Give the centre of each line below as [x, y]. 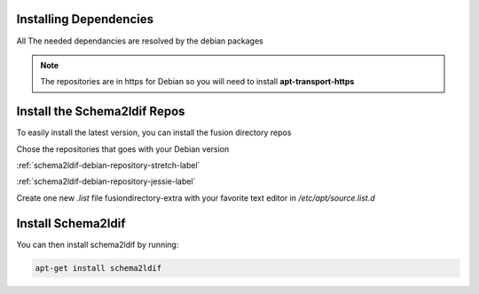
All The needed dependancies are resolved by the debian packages [140, 41]
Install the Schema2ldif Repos [101, 111]
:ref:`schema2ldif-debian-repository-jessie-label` [106, 181]
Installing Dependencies [85, 19]
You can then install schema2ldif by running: [98, 244]
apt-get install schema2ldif [98, 268]
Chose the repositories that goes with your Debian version [123, 149]
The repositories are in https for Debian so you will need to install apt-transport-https [197, 82]
